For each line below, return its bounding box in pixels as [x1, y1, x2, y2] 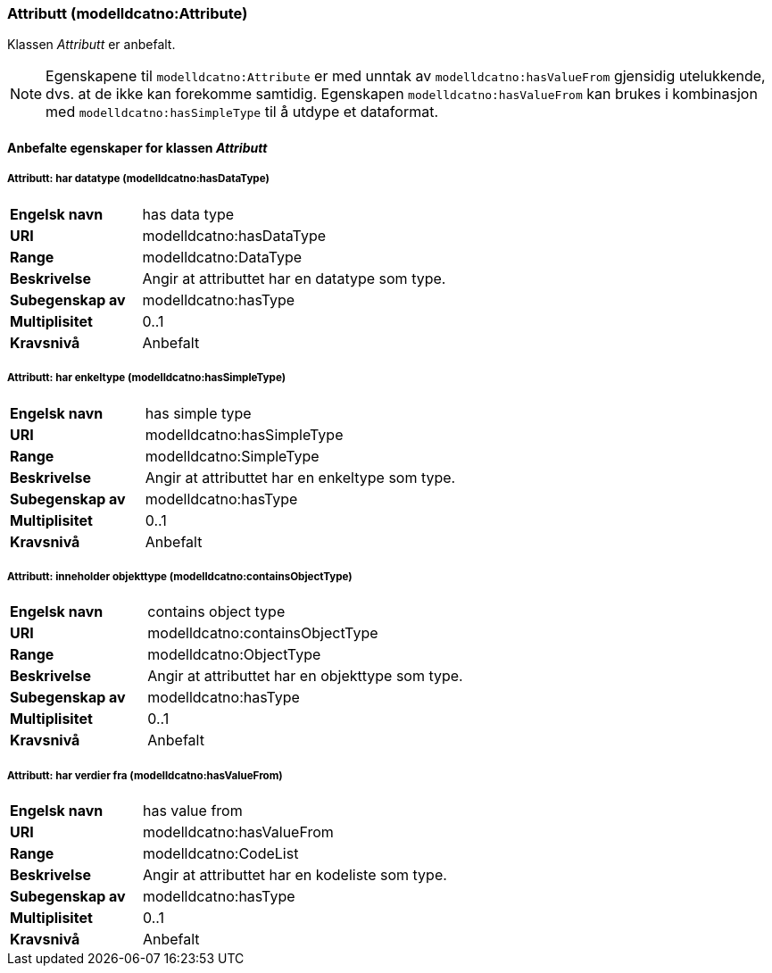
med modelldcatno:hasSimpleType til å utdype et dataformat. [46, 103, 439, 121]
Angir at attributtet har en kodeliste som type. [142, 866, 447, 885]
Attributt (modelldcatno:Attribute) [7, 4, 248, 22]
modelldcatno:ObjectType [147, 645, 321, 664]
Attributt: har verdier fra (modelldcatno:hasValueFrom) [7, 769, 283, 782]
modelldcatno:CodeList [142, 844, 299, 863]
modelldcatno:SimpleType [145, 446, 320, 465]
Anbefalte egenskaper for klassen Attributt [7, 139, 268, 155]
